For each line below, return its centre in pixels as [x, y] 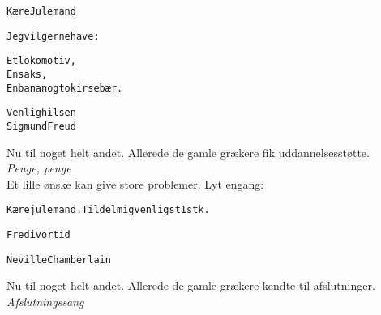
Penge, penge [39, 168]
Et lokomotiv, [41, 61]
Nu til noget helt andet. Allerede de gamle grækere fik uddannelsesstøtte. [188, 152]
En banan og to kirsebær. [65, 88]
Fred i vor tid [39, 235]
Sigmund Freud [41, 126]
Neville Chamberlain [59, 260]
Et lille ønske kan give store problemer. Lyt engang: [135, 183]
